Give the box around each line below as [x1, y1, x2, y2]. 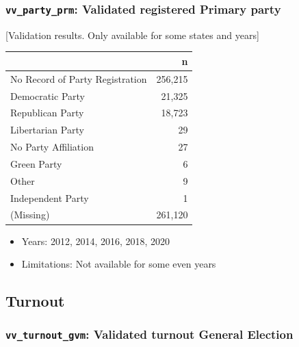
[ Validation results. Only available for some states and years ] [5, 27, 259, 42]
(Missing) [10, 207, 50, 222]
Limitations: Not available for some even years [21, 257, 216, 271]
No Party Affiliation [10, 140, 94, 154]
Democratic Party [10, 88, 85, 103]
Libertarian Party [10, 123, 84, 137]
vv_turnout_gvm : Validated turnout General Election [5, 326, 294, 343]
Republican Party [10, 105, 84, 120]
